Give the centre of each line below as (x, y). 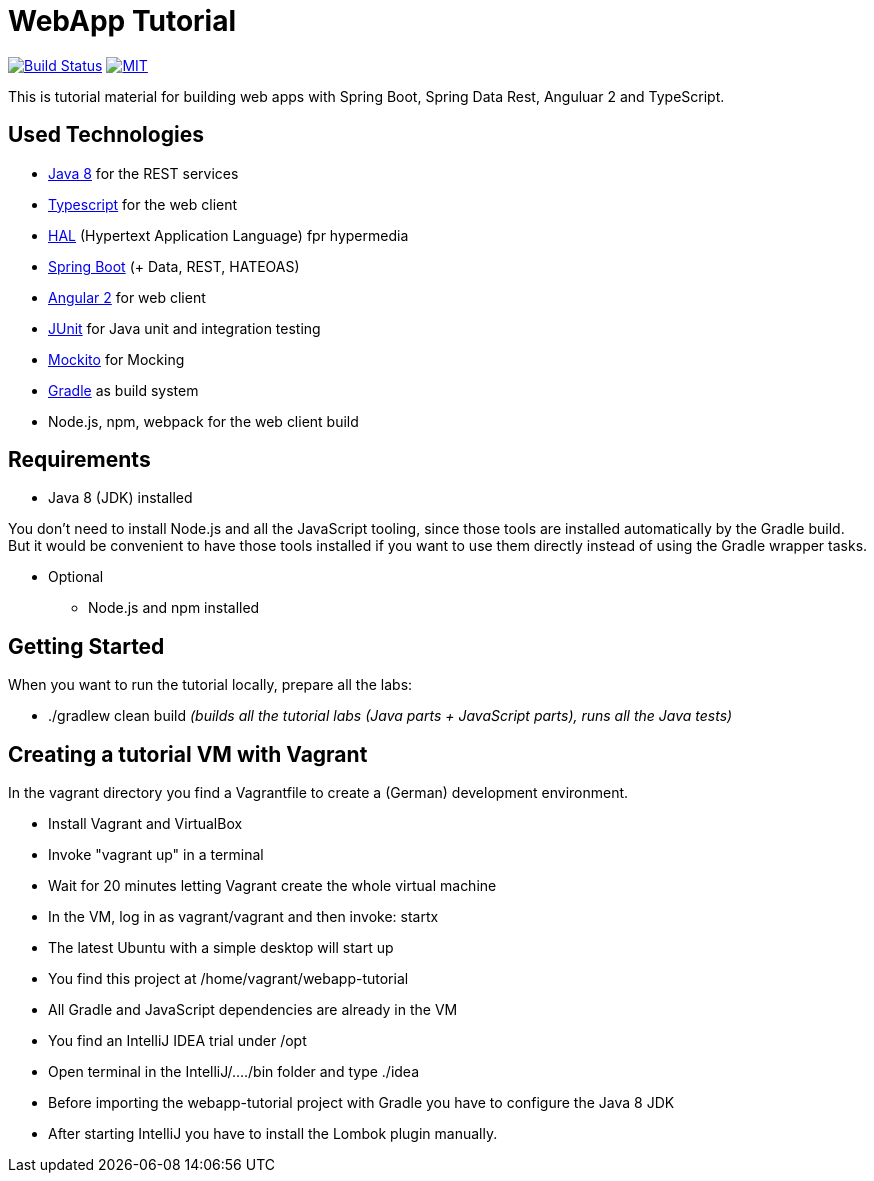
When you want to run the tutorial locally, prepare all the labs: (210, 685)
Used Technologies (106, 135)
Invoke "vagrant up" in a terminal (156, 855)
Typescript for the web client (143, 204)
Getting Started (86, 646)
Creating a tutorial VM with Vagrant (188, 754)
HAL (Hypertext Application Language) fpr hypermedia (228, 235)
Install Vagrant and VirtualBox (145, 824)
